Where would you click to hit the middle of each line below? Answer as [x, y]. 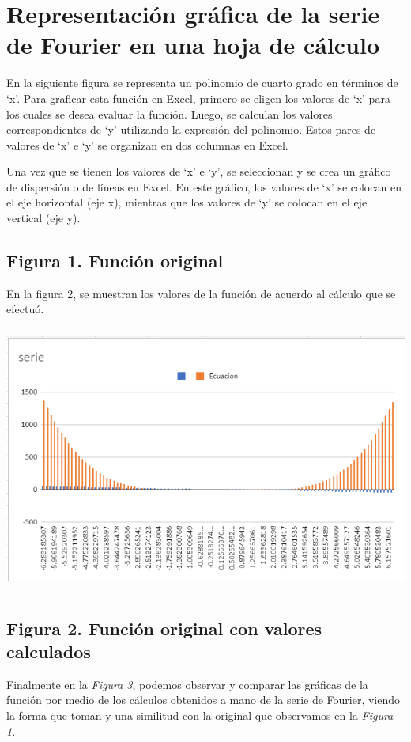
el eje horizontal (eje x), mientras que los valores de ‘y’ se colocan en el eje [187, 202]
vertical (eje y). [43, 218]
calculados [49, 651]
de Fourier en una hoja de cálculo [193, 45]
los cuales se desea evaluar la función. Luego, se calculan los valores [170, 114]
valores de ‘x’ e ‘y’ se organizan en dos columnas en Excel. [147, 144]
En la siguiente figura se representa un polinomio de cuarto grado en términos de [202, 83]
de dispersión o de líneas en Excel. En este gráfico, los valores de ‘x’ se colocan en [204, 186]
